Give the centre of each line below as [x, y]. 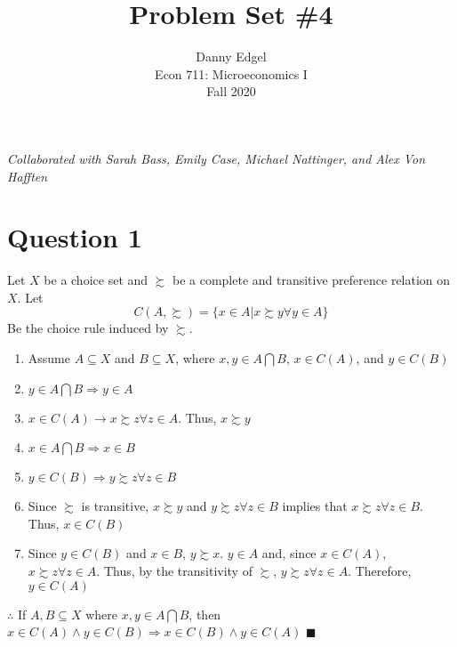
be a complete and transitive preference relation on [311, 280]
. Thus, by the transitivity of [174, 570]
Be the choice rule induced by [88, 328]
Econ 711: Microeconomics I [231, 73]
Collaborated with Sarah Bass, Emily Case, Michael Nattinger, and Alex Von [216, 158]
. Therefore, [380, 570]
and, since [289, 553]
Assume [49, 358]
